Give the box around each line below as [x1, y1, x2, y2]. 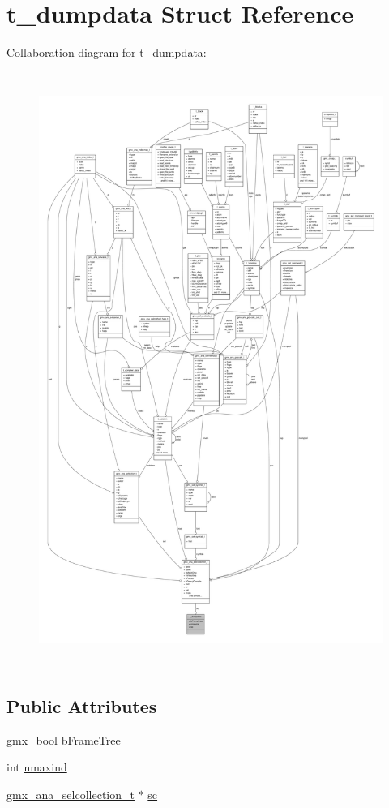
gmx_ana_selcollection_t [6, 786, 135, 803]
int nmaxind [6, 759, 67, 776]
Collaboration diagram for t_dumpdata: [6, 44, 207, 61]
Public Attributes [6, 694, 157, 719]
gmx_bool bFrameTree [6, 731, 121, 748]
